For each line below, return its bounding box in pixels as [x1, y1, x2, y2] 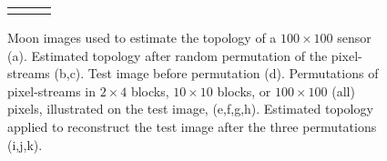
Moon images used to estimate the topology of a [7, 28, 277, 46]
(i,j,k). [7, 135, 43, 154]
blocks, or [217, 81, 271, 100]
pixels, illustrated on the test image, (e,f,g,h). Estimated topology [7, 99, 373, 118]
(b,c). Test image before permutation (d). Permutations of [54, 64, 379, 83]
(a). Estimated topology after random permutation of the [7, 45, 328, 65]
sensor [337, 28, 372, 46]
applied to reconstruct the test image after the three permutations [7, 116, 377, 136]
